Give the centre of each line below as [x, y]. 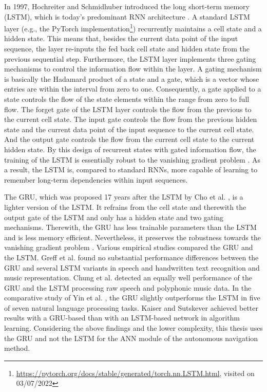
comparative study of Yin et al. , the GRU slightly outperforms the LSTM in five [132, 298]
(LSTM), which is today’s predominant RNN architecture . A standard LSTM [127, 16]
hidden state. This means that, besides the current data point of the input [121, 38]
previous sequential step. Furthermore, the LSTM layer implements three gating [130, 58]
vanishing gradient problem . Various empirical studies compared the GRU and [129, 247]
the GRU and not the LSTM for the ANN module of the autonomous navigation [131, 338]
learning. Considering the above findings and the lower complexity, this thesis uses [133, 328]
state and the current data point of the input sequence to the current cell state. [129, 129]
